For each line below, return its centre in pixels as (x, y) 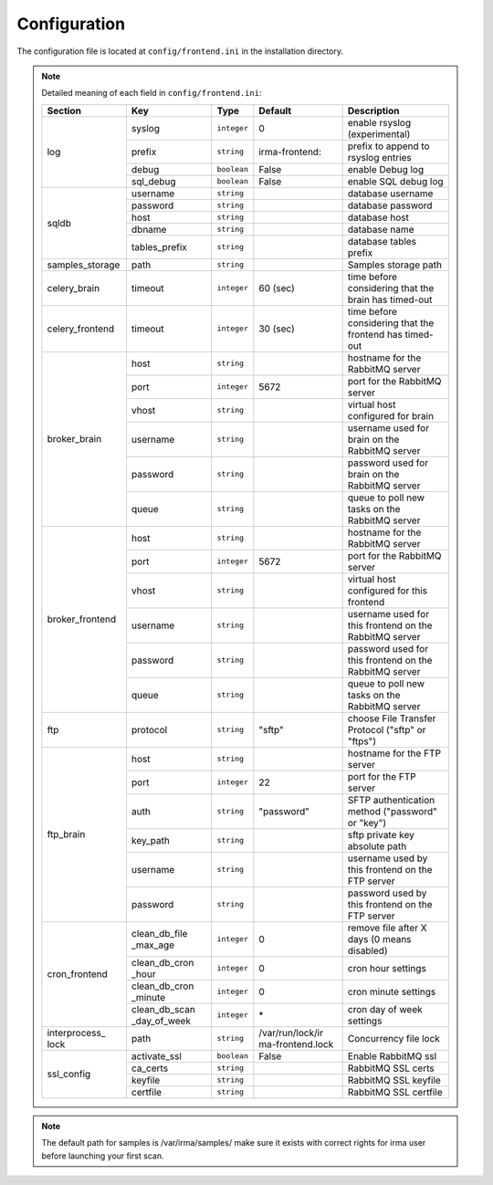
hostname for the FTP (394, 753)
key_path (151, 840)
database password (390, 205)
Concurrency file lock (393, 1038)
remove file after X (388, 928)
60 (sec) (277, 288)
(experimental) (379, 134)
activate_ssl (157, 1056)
